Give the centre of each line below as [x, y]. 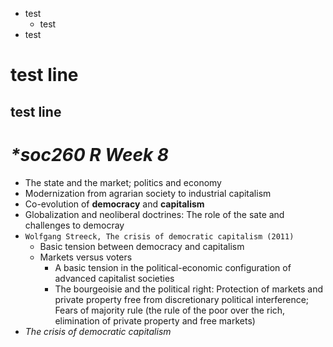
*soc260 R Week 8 [90, 154]
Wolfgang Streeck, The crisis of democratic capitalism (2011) [159, 236]
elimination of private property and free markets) [155, 320]
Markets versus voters [86, 257]
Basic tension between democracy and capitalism [142, 246]
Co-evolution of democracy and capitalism [114, 204]
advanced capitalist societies [114, 278]
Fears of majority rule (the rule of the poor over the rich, [170, 310]
